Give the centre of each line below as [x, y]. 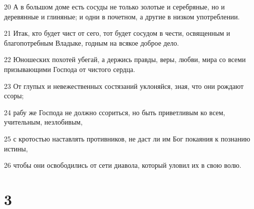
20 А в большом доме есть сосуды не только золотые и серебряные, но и [115, 6]
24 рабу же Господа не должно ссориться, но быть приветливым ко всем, [115, 112]
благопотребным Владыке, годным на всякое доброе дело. [92, 42]
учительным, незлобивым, [43, 122]
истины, [16, 148]
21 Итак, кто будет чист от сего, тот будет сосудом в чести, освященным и [117, 33]
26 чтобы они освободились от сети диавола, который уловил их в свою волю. [123, 165]
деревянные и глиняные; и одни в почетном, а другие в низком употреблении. [122, 16]
